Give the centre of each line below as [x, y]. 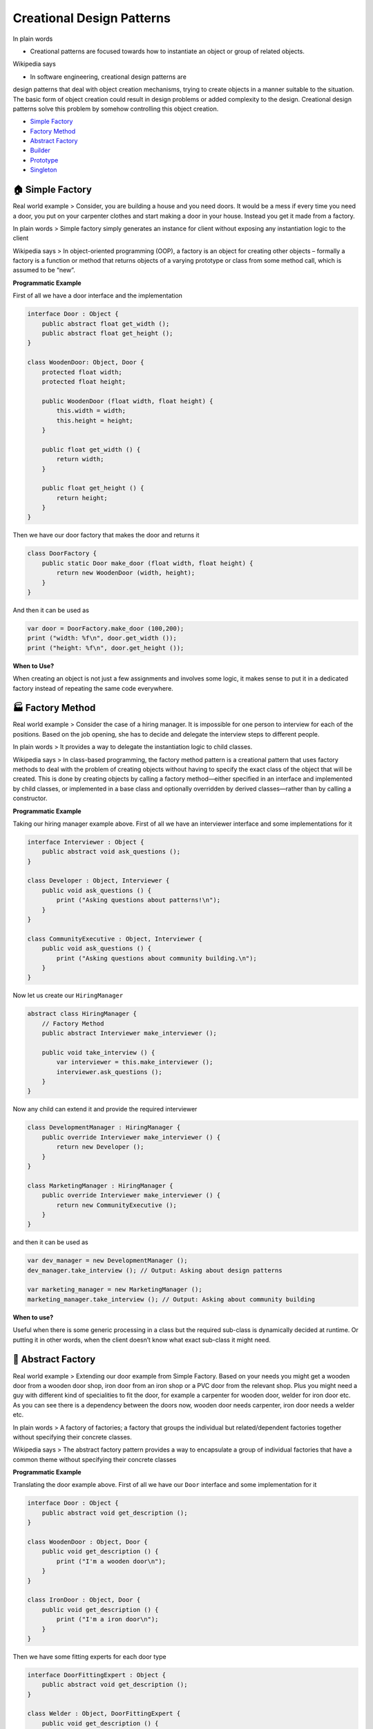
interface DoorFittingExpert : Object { [96, 1675]
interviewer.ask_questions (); [109, 1072]
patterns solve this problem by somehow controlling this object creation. [116, 109]
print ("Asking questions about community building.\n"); [156, 958]
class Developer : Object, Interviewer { [98, 881]
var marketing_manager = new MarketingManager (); [115, 1289]
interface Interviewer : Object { [86, 842]
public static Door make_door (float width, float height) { [147, 563]
